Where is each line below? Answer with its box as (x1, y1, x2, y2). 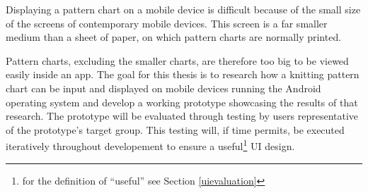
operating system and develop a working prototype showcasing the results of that (6, 94, 358, 109)
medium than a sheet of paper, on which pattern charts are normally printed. (6, 30, 342, 44)
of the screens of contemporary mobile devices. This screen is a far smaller (6, 15, 328, 30)
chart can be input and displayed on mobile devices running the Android (6, 80, 321, 95)
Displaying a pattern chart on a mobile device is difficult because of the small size (6, 2, 361, 16)
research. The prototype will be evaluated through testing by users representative (6, 108, 359, 123)
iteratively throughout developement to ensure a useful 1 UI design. (6, 137, 295, 153)
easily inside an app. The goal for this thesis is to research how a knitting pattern (6, 67, 360, 82)
